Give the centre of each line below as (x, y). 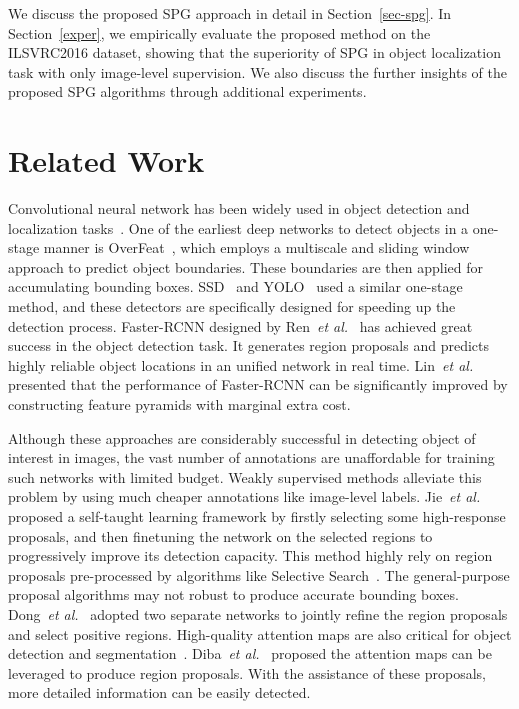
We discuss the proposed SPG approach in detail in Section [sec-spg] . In (230, 13)
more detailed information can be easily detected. (159, 692)
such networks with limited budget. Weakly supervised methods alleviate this (245, 476)
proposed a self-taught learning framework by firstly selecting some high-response (257, 516)
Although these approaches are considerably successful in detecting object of (242, 437)
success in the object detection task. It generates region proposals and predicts (249, 345)
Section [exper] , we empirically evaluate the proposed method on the (219, 32)
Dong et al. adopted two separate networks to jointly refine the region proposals (258, 613)
